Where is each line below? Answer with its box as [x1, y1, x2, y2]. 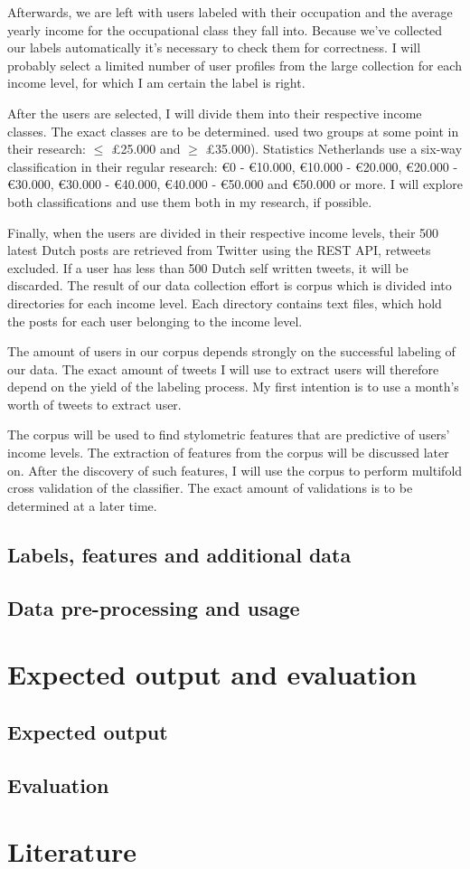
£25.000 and [110, 139, 181, 158]
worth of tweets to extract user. [7, 394, 182, 413]
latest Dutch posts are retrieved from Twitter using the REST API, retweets [7, 241, 431, 260]
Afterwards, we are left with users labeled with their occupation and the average [7, 3, 453, 21]
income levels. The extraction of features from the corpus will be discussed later [7, 443, 449, 462]
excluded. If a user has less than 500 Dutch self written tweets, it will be [7, 258, 409, 277]
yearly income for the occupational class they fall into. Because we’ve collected [7, 20, 443, 39]
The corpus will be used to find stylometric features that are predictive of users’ [7, 425, 450, 444]
